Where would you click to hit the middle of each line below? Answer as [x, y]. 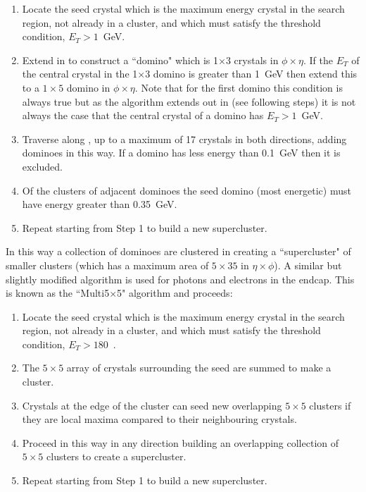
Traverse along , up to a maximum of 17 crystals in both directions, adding [184, 139]
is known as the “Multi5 [58, 293]
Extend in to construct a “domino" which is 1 [120, 60]
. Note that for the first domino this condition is [239, 87]
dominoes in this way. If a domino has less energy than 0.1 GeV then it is [181, 153]
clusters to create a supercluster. [116, 456]
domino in [88, 87]
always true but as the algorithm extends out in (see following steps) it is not [189, 101]
